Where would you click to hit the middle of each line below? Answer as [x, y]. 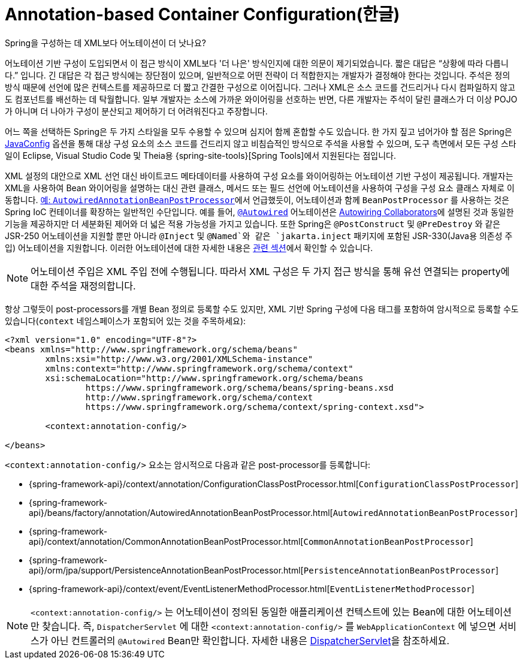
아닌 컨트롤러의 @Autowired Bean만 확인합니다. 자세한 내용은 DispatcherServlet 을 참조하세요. [250, 640]
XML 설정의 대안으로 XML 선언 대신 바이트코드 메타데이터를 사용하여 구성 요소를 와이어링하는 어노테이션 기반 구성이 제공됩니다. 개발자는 [259, 176]
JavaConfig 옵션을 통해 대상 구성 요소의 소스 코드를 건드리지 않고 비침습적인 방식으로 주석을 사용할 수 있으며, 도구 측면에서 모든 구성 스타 [261, 143]
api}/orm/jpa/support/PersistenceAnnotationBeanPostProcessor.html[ [166, 570]
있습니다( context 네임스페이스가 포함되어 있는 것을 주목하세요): [126, 321]
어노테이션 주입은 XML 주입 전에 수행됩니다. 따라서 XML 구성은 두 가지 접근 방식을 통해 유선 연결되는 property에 [270, 271]
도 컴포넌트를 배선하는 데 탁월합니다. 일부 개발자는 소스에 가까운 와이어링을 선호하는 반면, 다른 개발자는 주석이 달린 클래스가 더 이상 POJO [261, 99]
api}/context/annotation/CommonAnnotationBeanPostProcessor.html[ [166, 541]
